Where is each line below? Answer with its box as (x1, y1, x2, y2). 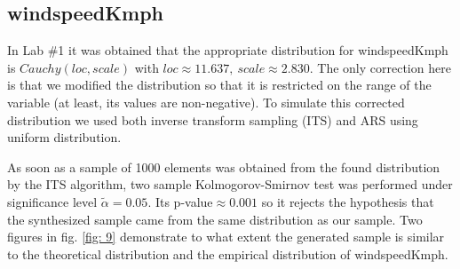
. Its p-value (147, 192, 213, 210)
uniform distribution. (7, 128, 122, 146)
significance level (7, 192, 98, 210)
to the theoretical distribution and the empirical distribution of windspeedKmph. (7, 244, 448, 263)
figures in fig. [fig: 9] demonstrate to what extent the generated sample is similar (7, 227, 445, 246)
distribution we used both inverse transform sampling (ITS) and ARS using (7, 110, 418, 129)
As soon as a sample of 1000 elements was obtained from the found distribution (7, 157, 440, 176)
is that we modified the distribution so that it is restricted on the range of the (7, 75, 432, 94)
